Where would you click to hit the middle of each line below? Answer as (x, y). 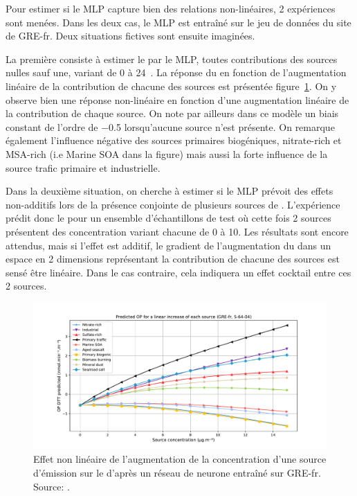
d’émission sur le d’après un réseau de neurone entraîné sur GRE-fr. (177, 473)
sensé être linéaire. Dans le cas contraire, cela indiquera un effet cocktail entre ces (178, 272)
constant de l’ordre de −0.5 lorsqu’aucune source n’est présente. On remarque (170, 126)
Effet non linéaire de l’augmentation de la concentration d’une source (180, 459)
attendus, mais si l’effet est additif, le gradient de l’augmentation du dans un (168, 245)
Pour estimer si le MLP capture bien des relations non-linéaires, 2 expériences (171, 8)
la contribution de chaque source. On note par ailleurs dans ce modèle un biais (172, 113)
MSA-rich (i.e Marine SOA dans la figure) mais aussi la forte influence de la (167, 153)
